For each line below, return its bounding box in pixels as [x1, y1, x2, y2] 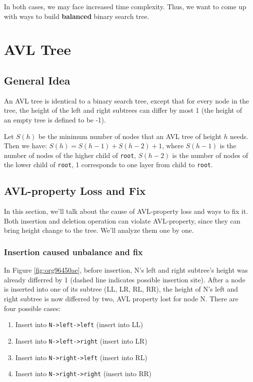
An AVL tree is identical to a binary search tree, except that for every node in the [4, 95, 249, 105]
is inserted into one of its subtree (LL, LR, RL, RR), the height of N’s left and [4, 284, 238, 294]
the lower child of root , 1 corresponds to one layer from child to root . [4, 159, 213, 170]
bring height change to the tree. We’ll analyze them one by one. [4, 225, 194, 235]
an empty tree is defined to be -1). [4, 114, 106, 124]
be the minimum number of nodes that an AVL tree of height [38, 131, 222, 141]
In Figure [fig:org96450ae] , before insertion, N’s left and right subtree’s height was [4, 265, 248, 275]
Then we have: [4, 140, 47, 151]
